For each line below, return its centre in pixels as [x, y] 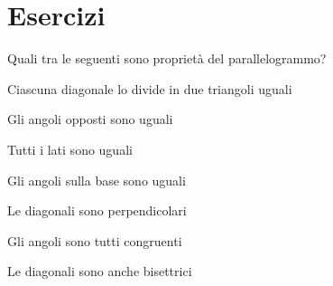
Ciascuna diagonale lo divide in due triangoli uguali [150, 88]
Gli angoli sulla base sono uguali [97, 180]
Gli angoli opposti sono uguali [90, 119]
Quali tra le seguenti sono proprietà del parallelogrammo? [167, 58]
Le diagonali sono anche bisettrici [100, 271]
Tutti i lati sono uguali [70, 149]
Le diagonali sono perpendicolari [97, 210]
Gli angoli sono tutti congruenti [95, 240]
